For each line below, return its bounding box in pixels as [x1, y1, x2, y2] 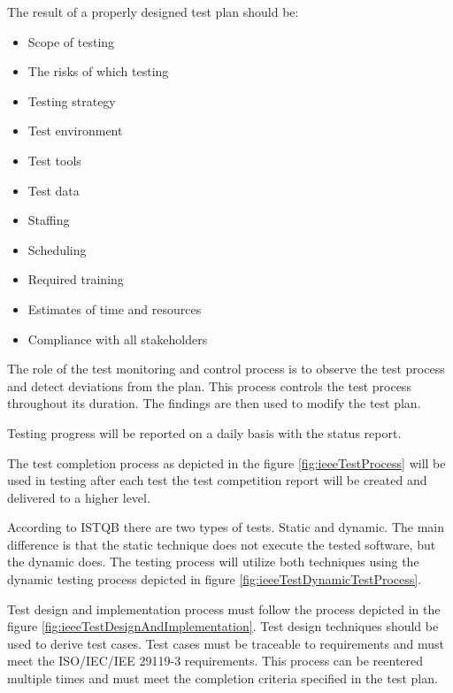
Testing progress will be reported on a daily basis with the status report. [7, 423, 402, 442]
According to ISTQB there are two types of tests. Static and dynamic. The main [7, 518, 445, 536]
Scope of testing [27, 32, 115, 50]
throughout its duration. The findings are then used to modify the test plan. [7, 394, 421, 412]
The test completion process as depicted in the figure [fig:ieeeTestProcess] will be [7, 453, 446, 472]
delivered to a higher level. [7, 488, 150, 506]
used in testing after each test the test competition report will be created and [7, 471, 427, 489]
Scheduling [27, 240, 87, 258]
